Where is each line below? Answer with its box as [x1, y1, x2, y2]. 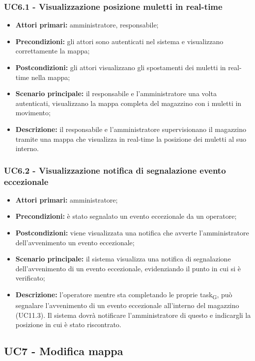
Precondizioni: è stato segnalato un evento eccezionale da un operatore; [15, 211, 237, 221]
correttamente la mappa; [15, 46, 90, 56]
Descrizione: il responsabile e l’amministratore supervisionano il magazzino [15, 124, 246, 134]
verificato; [15, 273, 45, 283]
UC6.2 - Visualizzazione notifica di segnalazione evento [4, 164, 226, 176]
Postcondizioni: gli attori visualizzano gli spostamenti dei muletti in [15, 62, 226, 72]
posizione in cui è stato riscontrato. [15, 319, 121, 330]
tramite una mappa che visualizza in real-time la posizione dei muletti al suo [15, 133, 247, 144]
